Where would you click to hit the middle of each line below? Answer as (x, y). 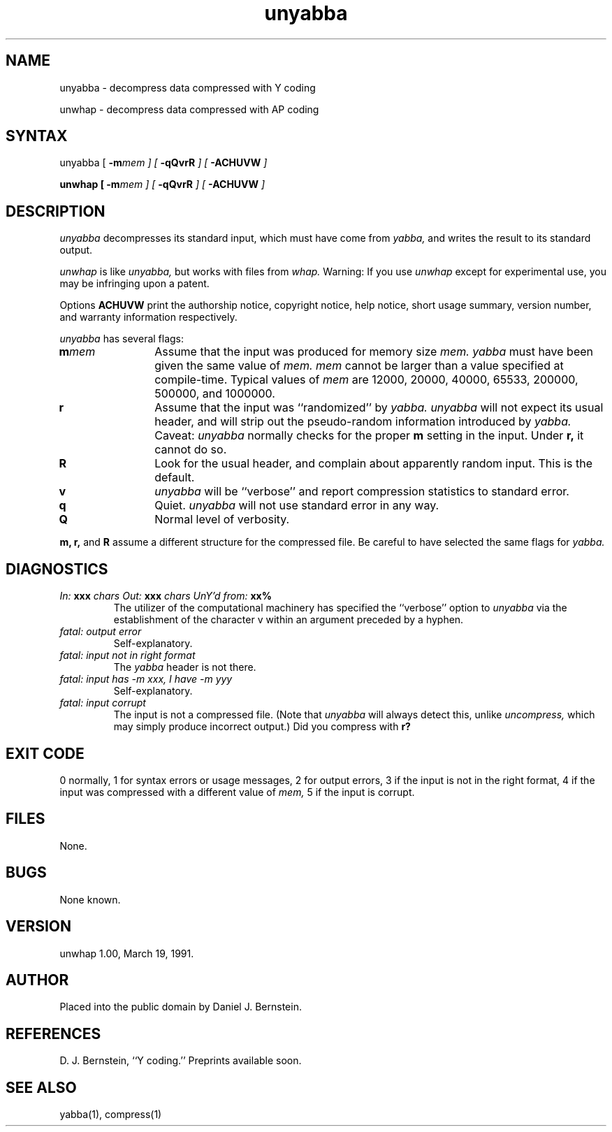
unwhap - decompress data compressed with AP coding (189, 109)
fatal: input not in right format (127, 655)
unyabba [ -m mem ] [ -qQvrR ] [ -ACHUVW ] (163, 163)
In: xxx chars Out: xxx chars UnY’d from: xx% (166, 596)
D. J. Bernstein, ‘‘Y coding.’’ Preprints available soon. (181, 1061)
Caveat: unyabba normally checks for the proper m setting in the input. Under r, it (369, 436)
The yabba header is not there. (185, 667)
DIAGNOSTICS (57, 569)
